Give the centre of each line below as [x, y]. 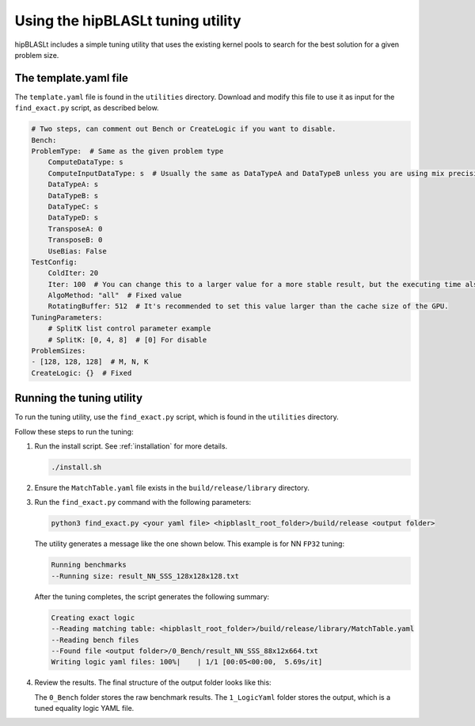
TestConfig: [55, 262]
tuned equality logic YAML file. [84, 709]
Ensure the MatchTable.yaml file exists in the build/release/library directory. [172, 488]
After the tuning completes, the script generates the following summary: [152, 596]
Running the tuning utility [78, 398]
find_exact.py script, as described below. [87, 108]
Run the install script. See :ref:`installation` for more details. [131, 446]
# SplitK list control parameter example [129, 329]
